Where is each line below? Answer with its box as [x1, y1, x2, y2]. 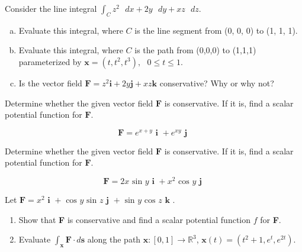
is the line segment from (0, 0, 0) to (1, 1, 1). [134, 24, 298, 36]
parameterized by [18, 55, 82, 67]
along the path [87, 233, 141, 245]
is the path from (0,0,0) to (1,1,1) [134, 44, 256, 56]
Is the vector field [18, 76, 82, 89]
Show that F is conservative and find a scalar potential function [18, 213, 251, 225]
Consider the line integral [5, 2, 97, 14]
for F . [260, 213, 281, 225]
